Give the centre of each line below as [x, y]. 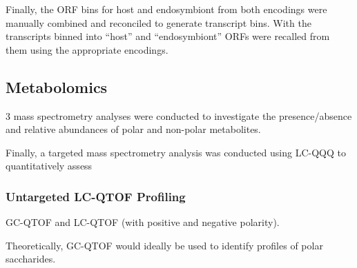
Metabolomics [57, 86]
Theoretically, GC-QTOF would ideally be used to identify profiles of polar [164, 245]
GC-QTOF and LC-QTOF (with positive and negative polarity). [143, 222]
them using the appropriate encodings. [87, 49]
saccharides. [31, 259]
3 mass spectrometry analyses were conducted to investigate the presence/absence [179, 115]
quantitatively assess [49, 166]
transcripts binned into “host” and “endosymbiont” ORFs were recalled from [168, 36]
